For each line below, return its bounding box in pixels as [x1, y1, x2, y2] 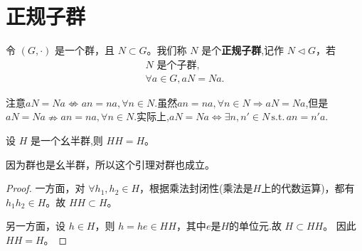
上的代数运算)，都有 [261, 181, 355, 196]
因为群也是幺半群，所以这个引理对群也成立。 [6, 156, 215, 171]
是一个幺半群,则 [30, 132, 103, 147]
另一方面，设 [6, 218, 65, 233]
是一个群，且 [54, 43, 115, 58]
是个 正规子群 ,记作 [201, 43, 284, 58]
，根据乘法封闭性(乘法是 [139, 181, 253, 196]
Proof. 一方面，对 [6, 181, 85, 196]
